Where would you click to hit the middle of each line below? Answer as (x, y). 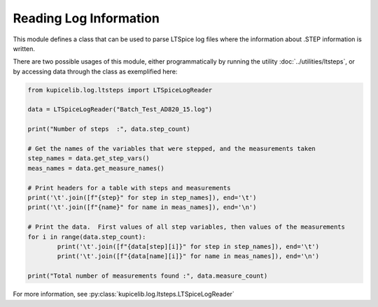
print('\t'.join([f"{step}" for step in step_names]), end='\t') (142, 198)
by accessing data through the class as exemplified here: (95, 71)
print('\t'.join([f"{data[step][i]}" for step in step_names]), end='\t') (188, 246)
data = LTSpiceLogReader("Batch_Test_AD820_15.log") (120, 109)
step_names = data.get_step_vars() (89, 158)
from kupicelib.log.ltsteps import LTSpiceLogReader (120, 90)
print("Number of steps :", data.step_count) (109, 129)
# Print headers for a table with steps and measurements (129, 188)
